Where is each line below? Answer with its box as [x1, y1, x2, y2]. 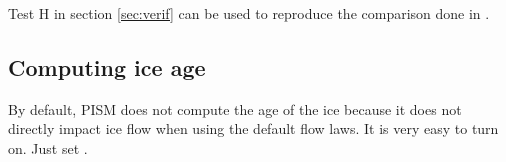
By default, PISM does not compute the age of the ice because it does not [8, 98, 462, 119]
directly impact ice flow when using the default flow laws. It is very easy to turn [8, 118, 499, 139]
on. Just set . [8, 137, 88, 158]
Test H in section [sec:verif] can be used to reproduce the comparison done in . [8, 3, 490, 23]
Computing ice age [8, 51, 206, 82]
